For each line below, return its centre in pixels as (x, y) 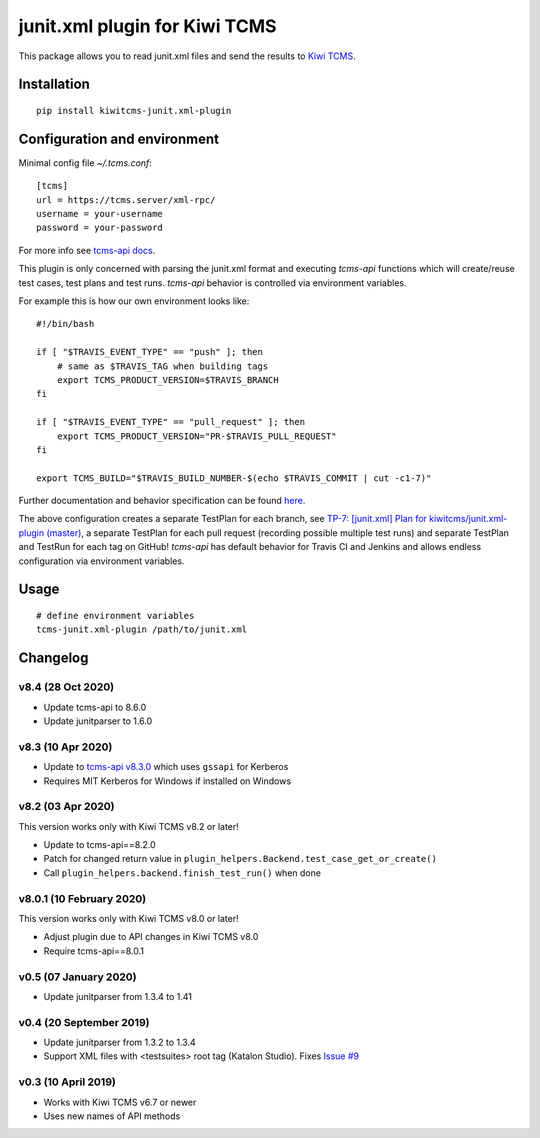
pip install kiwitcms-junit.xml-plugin (134, 110)
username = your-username (100, 214)
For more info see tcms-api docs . (87, 250)
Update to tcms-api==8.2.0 (100, 845)
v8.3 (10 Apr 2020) (65, 747)
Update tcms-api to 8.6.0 (95, 707)
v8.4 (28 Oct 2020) (66, 687)
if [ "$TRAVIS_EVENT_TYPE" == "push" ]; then (150, 352)
